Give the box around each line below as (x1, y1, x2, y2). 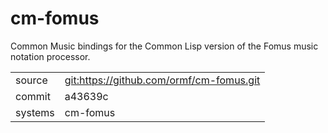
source (15, 73, 48, 87)
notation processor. (10, 50, 91, 62)
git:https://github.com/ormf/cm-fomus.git (64, 73, 261, 87)
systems (15, 105, 55, 119)
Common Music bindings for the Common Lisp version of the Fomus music (10, 40, 319, 52)
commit (15, 89, 51, 103)
